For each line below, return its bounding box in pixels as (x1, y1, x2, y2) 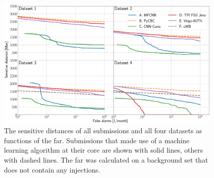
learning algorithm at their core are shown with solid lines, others (4, 145, 203, 155)
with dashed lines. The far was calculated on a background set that (4, 155, 208, 165)
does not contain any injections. (4, 164, 101, 175)
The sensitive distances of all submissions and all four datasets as (4, 125, 202, 136)
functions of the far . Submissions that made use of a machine (4, 135, 190, 145)
